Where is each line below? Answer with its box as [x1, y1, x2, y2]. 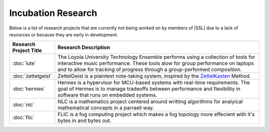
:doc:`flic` [12, 114, 35, 121]
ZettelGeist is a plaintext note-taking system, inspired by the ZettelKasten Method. [57, 73, 251, 80]
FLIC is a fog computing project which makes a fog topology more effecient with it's [57, 111, 255, 118]
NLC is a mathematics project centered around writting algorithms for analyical [57, 98, 243, 105]
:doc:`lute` [12, 60, 36, 67]
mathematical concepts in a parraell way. [57, 105, 154, 112]
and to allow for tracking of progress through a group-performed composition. [57, 66, 242, 73]
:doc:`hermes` [12, 85, 45, 92]
